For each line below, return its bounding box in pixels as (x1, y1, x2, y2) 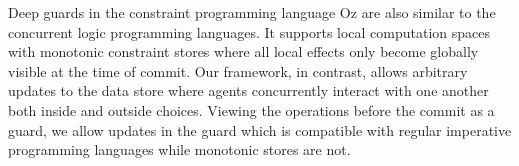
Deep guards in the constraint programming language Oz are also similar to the (8, 2, 496, 22)
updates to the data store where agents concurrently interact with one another (8, 80, 489, 101)
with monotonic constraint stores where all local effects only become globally (8, 41, 479, 62)
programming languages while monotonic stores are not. (8, 139, 351, 160)
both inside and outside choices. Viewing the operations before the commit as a (8, 99, 495, 120)
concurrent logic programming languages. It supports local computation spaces (8, 21, 491, 42)
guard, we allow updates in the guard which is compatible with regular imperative (8, 119, 512, 140)
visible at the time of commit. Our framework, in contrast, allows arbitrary (8, 60, 468, 81)
